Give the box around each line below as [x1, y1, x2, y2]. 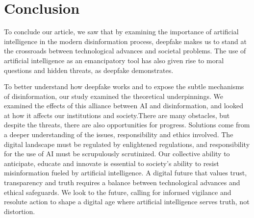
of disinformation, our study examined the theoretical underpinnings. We [4, 91, 223, 101]
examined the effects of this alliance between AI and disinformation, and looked [4, 100, 243, 111]
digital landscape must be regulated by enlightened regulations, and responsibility [4, 139, 250, 149]
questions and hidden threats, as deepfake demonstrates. [4, 65, 174, 75]
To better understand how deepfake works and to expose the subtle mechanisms [4, 81, 244, 92]
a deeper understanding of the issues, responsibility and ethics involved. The [4, 129, 233, 140]
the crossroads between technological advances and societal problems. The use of [4, 46, 246, 56]
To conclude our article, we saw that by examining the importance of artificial [4, 26, 239, 37]
